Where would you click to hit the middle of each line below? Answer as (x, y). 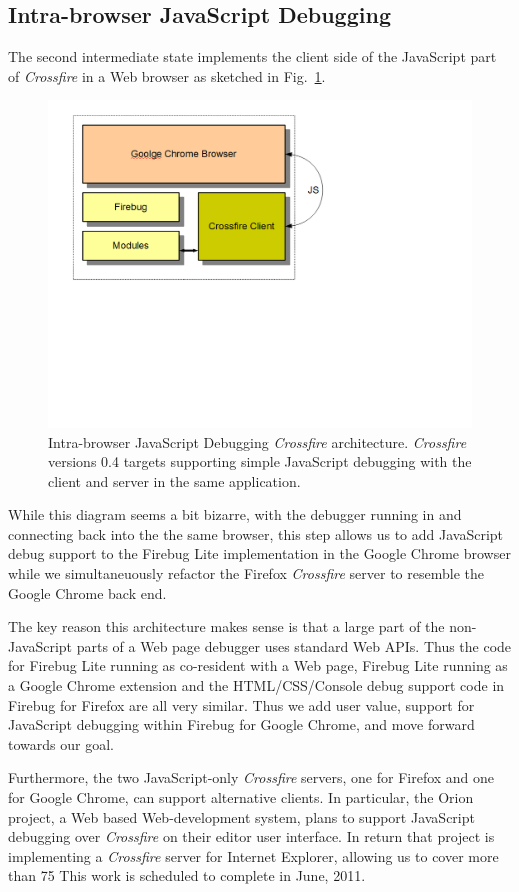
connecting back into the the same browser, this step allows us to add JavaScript (256, 533)
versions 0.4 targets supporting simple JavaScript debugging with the (260, 461)
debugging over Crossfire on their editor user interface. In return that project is (251, 836)
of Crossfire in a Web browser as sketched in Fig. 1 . (167, 75)
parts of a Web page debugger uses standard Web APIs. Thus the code (294, 645)
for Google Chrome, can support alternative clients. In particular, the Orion (241, 797)
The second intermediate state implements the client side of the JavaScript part (252, 56)
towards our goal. (61, 743)
